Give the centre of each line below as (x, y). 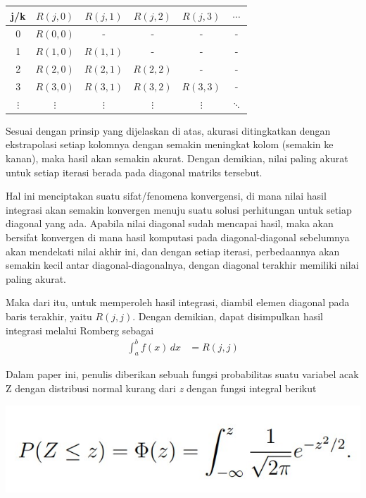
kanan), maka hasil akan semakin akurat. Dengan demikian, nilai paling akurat (177, 158)
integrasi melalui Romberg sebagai (80, 330)
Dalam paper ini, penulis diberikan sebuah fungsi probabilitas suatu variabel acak (182, 374)
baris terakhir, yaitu (49, 316)
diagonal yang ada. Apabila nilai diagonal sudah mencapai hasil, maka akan (170, 223)
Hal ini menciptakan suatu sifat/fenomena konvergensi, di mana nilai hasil (166, 196)
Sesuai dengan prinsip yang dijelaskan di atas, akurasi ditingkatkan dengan (168, 130)
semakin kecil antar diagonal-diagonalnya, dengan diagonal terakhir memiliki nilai (182, 265)
